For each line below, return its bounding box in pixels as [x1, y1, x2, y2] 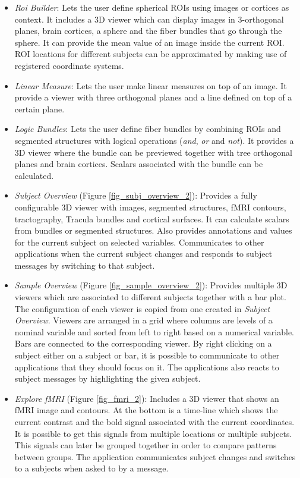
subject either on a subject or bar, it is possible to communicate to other [14, 349, 280, 361]
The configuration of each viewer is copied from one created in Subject [14, 302, 270, 315]
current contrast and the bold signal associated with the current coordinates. [14, 416, 295, 427]
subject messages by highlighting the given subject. [14, 372, 201, 385]
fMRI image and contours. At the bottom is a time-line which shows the [14, 404, 278, 416]
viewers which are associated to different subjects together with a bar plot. [14, 291, 286, 303]
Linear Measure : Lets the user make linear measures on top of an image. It [14, 79, 287, 92]
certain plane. [14, 102, 65, 115]
